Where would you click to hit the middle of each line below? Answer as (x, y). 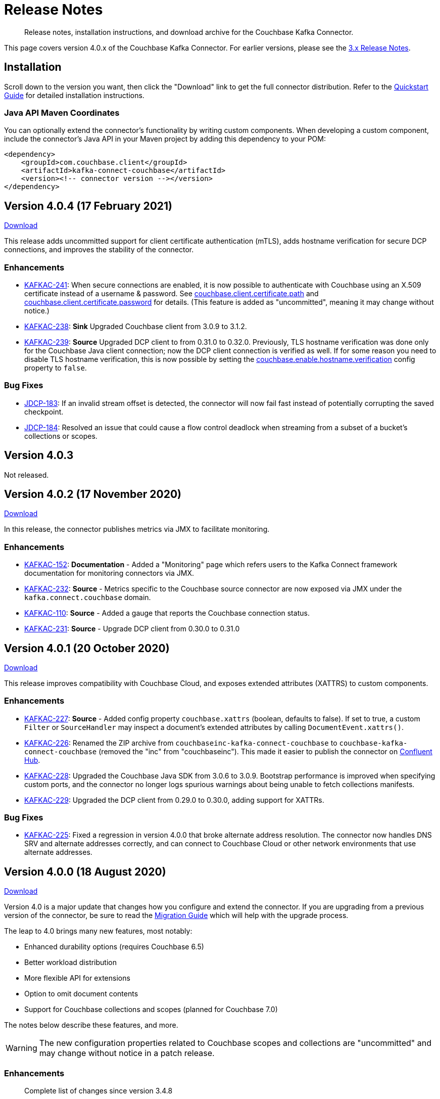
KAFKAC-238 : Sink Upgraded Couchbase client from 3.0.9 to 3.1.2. (136, 326)
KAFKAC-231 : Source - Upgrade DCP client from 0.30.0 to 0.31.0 (132, 629)
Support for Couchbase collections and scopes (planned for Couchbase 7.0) (151, 1010)
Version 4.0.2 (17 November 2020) (93, 494)
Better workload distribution (70, 963)
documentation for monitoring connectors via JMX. (109, 573)
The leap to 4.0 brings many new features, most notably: (98, 931)
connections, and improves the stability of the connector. (99, 250)
